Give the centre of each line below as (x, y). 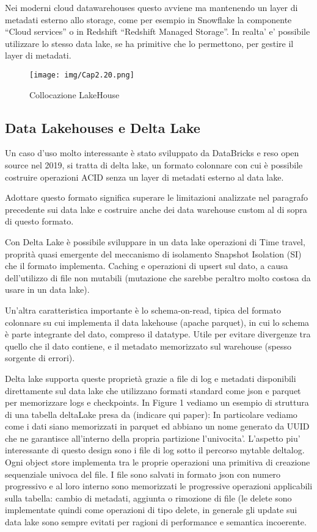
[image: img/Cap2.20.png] (82, 75)
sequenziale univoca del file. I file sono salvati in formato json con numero (143, 474)
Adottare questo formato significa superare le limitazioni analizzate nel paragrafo (156, 197)
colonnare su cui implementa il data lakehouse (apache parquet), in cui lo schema (157, 322)
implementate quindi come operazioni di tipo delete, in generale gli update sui (151, 510)
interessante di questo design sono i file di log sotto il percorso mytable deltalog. (155, 450)
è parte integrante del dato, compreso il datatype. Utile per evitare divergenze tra (158, 334)
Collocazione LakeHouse (75, 94)
